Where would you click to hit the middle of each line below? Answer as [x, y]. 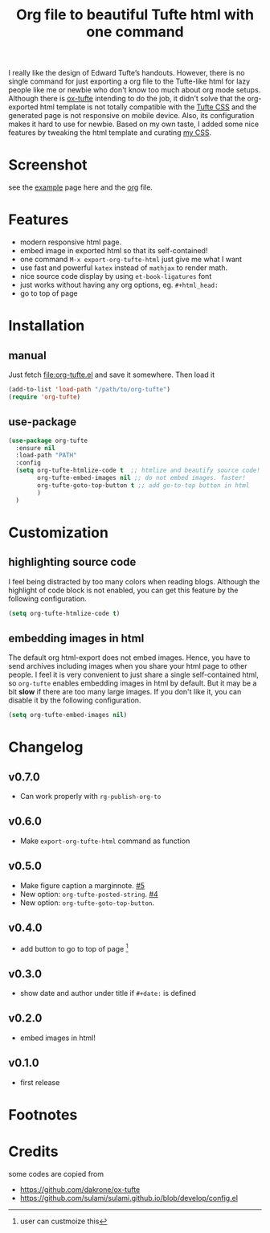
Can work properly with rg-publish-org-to [90, 797]
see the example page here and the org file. [80, 187]
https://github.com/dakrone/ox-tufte [80, 1189]
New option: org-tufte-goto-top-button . [87, 903]
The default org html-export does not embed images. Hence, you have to [129, 657]
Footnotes [43, 1114]
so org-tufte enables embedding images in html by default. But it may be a [133, 683]
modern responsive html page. [71, 242]
